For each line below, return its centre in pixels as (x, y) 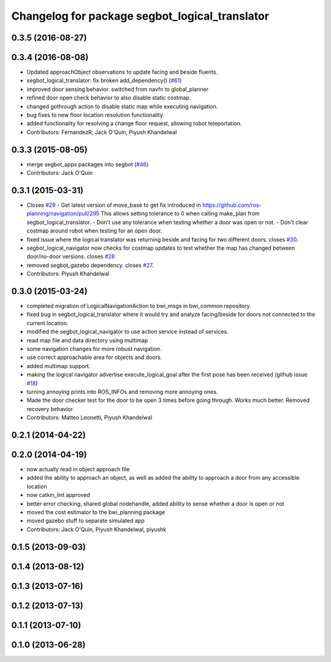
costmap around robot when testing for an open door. (94, 231)
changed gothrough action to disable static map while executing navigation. (122, 106)
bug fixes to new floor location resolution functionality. (96, 115)
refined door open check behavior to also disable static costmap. (109, 98)
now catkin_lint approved (58, 495)
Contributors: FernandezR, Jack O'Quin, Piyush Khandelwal (102, 132)
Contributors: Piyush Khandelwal (68, 274)
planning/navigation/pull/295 (63, 214)
